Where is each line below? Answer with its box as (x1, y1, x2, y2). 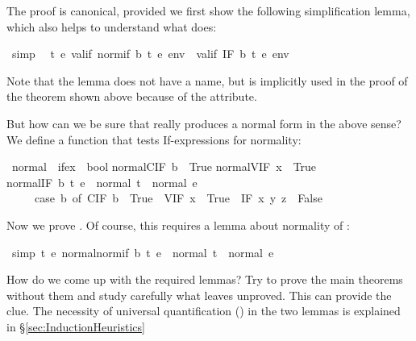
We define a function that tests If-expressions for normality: (6, 131, 302, 148)
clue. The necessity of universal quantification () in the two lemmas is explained (6, 302, 401, 319)
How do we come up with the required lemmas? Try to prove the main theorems (6, 271, 403, 288)
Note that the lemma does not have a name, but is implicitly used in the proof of (6, 72, 408, 89)
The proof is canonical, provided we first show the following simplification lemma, (6, 2, 410, 19)
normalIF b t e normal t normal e (6, 173, 198, 190)
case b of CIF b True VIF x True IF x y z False (34, 189, 322, 206)
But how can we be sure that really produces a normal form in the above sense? (6, 114, 401, 131)
